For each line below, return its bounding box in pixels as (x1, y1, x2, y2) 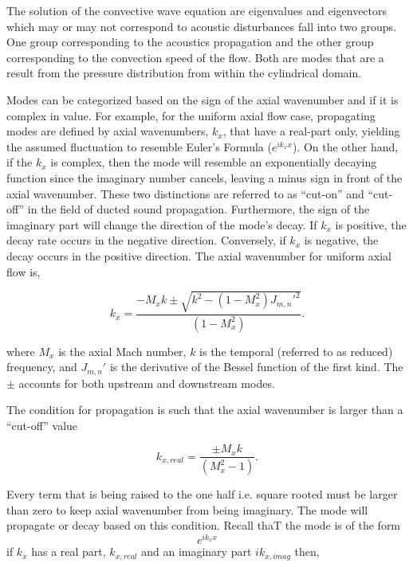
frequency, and (6, 358, 77, 375)
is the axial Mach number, (58, 342, 187, 359)
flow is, (6, 263, 41, 280)
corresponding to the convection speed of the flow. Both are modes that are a (6, 49, 384, 65)
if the (6, 154, 33, 170)
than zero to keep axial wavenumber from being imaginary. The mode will (6, 501, 368, 518)
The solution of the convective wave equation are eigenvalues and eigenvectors (6, 2, 387, 18)
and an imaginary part (141, 543, 252, 560)
